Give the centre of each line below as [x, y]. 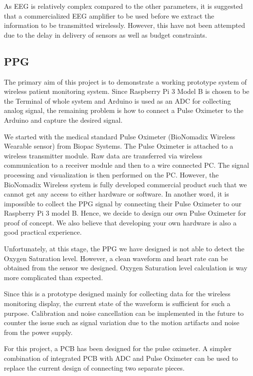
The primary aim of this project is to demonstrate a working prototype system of [125, 81]
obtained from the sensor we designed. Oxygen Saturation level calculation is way [126, 268]
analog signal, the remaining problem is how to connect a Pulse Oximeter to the [124, 110]
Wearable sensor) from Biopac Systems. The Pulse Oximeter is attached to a [119, 146]
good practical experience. [43, 232]
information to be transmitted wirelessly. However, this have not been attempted [125, 25]
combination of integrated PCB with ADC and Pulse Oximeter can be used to [121, 358]
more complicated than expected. [54, 277]
